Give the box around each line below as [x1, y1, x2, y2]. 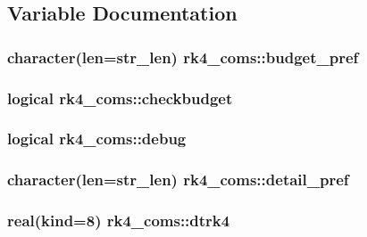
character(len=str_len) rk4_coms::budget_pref [7, 45, 359, 68]
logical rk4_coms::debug [7, 127, 187, 150]
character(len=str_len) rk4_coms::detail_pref [7, 168, 349, 191]
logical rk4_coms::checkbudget [7, 86, 233, 109]
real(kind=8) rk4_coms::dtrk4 [7, 209, 230, 232]
